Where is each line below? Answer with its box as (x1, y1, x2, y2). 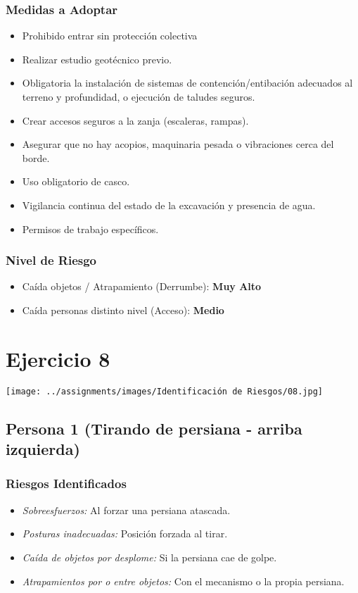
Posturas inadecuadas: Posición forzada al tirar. (22, 526, 228, 541)
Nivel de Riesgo (6, 251, 96, 269)
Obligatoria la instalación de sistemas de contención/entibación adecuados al (22, 75, 353, 90)
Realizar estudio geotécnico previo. (22, 51, 172, 66)
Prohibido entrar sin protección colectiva (22, 28, 198, 43)
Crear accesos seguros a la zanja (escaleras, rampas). (22, 113, 249, 127)
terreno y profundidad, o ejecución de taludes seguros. (22, 89, 255, 104)
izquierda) (6, 438, 80, 460)
